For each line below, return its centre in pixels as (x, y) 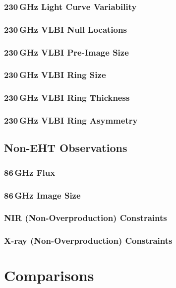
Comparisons (49, 275)
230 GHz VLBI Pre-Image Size (66, 52)
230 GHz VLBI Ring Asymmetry (71, 120)
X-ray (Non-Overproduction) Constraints (88, 241)
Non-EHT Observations (66, 148)
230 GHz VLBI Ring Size (55, 75)
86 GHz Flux (30, 172)
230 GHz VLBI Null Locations (65, 29)
